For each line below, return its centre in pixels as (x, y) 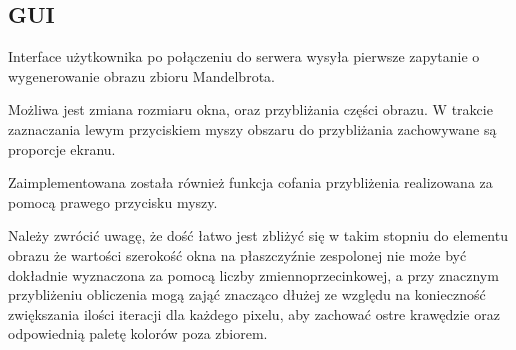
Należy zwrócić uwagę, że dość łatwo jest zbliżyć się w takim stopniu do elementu (258, 235)
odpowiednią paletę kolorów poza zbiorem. (138, 333)
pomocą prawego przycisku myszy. (113, 201)
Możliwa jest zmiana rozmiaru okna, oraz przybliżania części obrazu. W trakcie (250, 109)
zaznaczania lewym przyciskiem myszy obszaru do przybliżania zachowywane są (252, 128)
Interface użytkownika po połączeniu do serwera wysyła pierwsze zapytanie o (244, 56)
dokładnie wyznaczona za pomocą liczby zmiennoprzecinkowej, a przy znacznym (253, 274)
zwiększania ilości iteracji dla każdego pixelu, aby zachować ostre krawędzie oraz (254, 313)
